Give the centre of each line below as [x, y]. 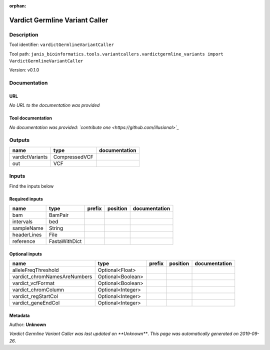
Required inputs [26, 199]
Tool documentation [31, 118]
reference [24, 241]
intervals [22, 221]
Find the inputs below [31, 186]
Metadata [19, 315]
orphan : [18, 6]
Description [24, 34]
